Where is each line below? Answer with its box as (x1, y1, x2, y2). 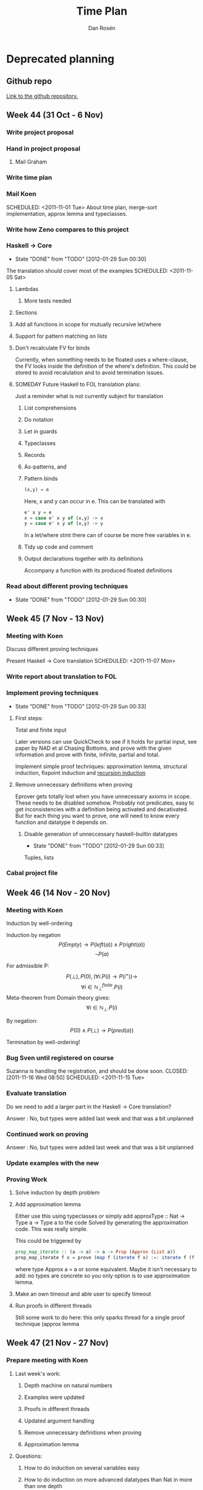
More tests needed (24, 297, 72, 304)
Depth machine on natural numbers (24, 1381, 113, 1389)
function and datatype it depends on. (15, 819, 108, 826)
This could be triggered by (15, 1237, 82, 1245)
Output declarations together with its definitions (24, 555, 144, 563)
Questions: (15, 1452, 42, 1460)
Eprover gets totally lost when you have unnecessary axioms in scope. (15, 792, 191, 800)
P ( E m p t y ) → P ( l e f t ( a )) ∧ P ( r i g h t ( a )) (58, 941, 145, 949)
